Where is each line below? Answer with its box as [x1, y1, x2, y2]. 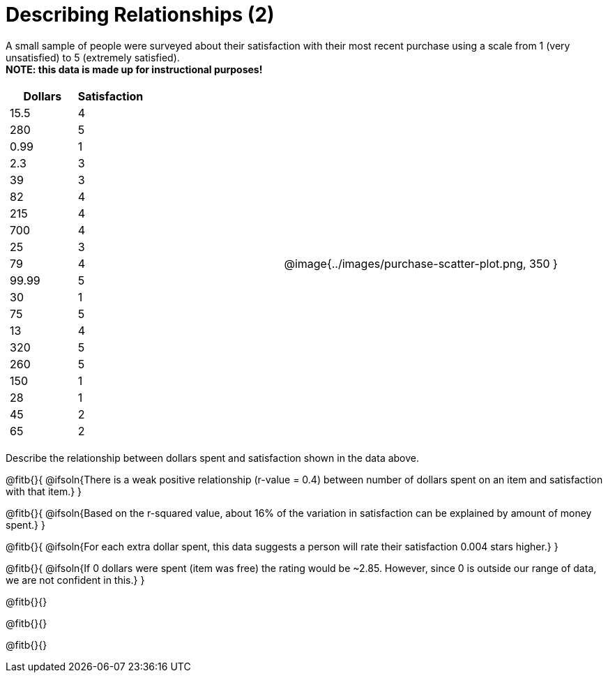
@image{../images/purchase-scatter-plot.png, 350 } [284, 256, 558, 271]
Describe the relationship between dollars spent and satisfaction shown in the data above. [6, 451, 420, 464]
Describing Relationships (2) [6, 3, 275, 27]
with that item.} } [6, 485, 82, 497]
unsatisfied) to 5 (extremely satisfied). [6, 51, 180, 63]
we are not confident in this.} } [6, 573, 145, 586]
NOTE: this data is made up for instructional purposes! [6, 63, 263, 75]
